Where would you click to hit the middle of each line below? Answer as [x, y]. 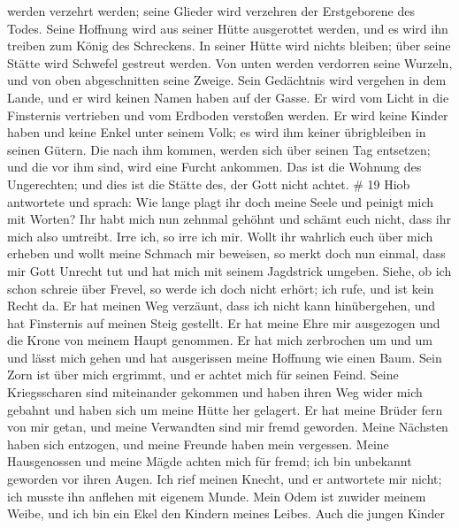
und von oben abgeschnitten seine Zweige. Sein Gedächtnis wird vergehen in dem [227, 80]
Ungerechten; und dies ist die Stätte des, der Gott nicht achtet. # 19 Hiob [209, 184]
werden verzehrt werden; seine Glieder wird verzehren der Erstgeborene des [211, 11]
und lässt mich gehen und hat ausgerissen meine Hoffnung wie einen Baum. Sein [225, 357]
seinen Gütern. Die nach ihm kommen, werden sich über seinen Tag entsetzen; [219, 149]
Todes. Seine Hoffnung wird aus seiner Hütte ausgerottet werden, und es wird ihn [228, 28]
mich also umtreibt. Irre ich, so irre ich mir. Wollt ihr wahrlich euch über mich [220, 236]
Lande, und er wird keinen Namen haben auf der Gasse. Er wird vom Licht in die [228, 97]
